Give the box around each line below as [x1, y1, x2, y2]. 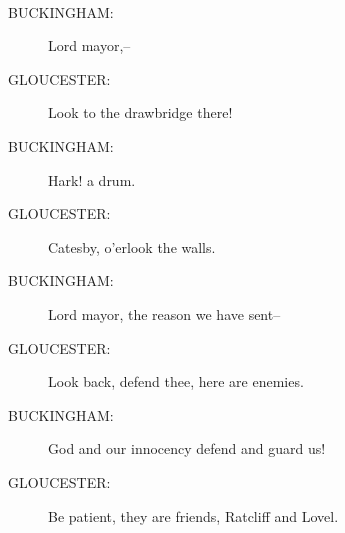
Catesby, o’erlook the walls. [48, 236, 216, 257]
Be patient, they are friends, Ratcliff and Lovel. [48, 505, 339, 526]
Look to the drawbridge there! [48, 102, 233, 123]
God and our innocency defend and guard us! [48, 438, 326, 459]
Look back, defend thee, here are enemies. [48, 371, 304, 392]
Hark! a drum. [48, 169, 136, 190]
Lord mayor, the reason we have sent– [48, 303, 281, 324]
